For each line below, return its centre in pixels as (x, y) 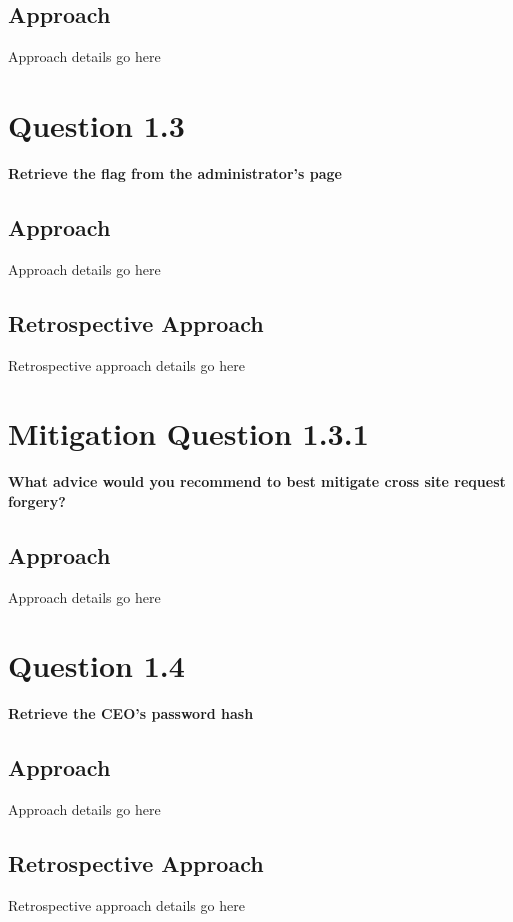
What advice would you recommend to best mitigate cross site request (257, 481)
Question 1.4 (96, 665)
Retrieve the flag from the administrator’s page (175, 172)
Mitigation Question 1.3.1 (188, 433)
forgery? (37, 500)
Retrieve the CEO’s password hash (131, 713)
